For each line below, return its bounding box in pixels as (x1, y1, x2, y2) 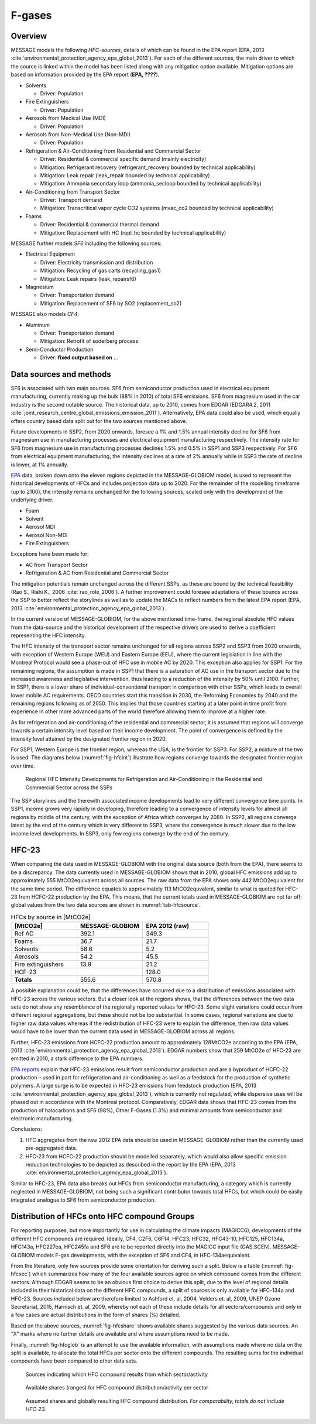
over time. (11, 762, 35, 769)
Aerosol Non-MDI (25, 531, 68, 538)
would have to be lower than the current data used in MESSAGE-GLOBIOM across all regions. (11, 1028, 236, 1035)
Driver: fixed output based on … (40, 354, 119, 361)
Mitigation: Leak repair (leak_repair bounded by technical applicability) (40, 171, 210, 178)
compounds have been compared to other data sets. (11, 1357, 138, 1364)
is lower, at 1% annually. (11, 461, 68, 468)
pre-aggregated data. (25, 1144, 77, 1152)
